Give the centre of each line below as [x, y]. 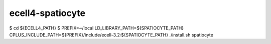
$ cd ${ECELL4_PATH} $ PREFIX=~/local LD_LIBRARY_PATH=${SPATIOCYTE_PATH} [97, 28]
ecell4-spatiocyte [47, 13]
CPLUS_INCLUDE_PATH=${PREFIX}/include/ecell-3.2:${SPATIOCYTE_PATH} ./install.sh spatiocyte [111, 34]
